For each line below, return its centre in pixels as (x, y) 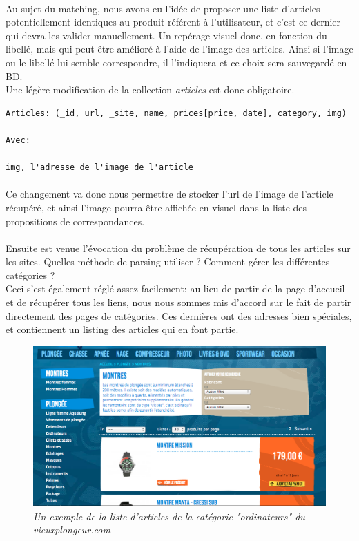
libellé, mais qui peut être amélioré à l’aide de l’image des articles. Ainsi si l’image (179, 49)
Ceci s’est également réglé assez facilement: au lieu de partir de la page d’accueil (175, 288)
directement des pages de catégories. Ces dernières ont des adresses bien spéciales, (179, 315)
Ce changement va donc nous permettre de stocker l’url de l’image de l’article (169, 194)
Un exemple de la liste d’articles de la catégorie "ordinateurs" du (169, 516)
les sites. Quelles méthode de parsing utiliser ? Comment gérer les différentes (168, 262)
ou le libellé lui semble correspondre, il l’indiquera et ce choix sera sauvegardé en (176, 62)
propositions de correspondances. (75, 221)
